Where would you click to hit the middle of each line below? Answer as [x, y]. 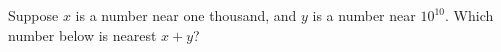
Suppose [33, 15]
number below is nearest [82, 34]
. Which [469, 15]
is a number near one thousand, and [186, 15]
